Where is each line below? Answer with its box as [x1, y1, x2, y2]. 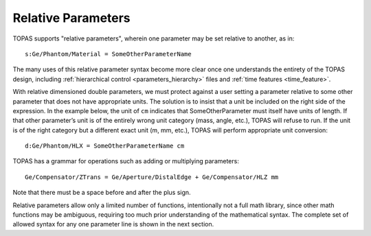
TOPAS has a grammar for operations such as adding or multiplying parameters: [12, 157, 240, 165]
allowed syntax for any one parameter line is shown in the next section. [12, 220, 214, 228]
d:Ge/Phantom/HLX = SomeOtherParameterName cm [25, 142, 185, 150]
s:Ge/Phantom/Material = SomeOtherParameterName [25, 50, 192, 58]
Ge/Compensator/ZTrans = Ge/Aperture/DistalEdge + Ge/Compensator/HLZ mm [25, 173, 279, 181]
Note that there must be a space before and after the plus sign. [12, 189, 192, 197]
